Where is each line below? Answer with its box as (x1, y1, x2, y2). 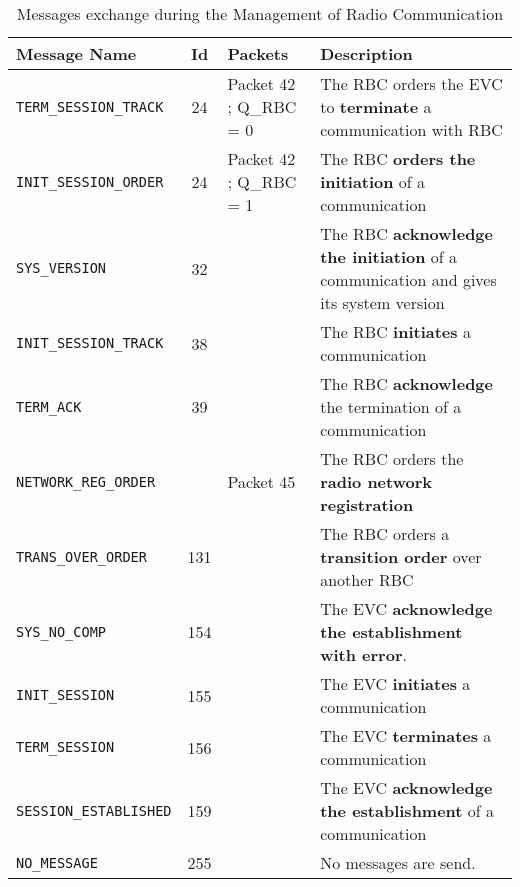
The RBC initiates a (320, 320, 471, 343)
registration (320, 493, 414, 516)
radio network (320, 470, 432, 493)
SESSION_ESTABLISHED (16, 802, 172, 819)
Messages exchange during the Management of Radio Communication (16, 2, 504, 25)
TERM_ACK (16, 398, 82, 415)
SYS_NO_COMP (16, 623, 107, 640)
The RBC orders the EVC (320, 72, 503, 95)
